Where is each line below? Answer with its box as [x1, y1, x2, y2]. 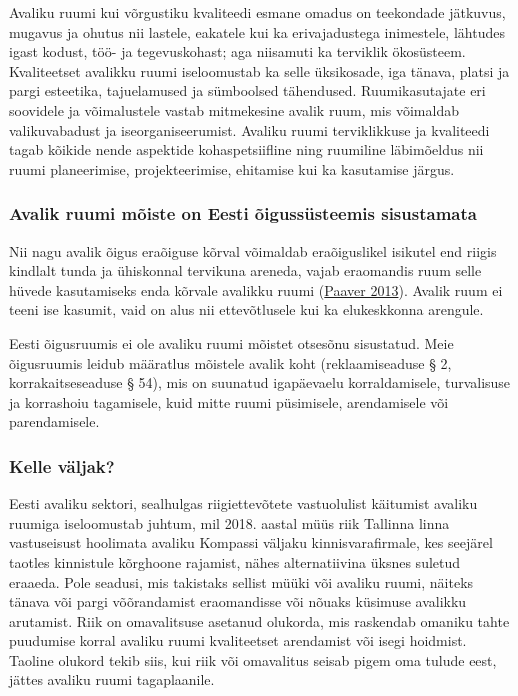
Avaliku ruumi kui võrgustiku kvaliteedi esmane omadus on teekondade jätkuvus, [9, 2, 506, 22]
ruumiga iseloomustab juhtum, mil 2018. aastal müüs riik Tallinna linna [9, 512, 450, 533]
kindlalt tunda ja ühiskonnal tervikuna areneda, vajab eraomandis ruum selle [9, 260, 482, 281]
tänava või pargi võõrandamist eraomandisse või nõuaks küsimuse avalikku [9, 591, 467, 612]
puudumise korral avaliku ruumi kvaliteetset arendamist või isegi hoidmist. [9, 630, 467, 651]
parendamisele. [9, 411, 100, 432]
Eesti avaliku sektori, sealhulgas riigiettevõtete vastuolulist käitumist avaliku [9, 493, 478, 514]
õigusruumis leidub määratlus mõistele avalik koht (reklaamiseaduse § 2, [9, 352, 452, 373]
